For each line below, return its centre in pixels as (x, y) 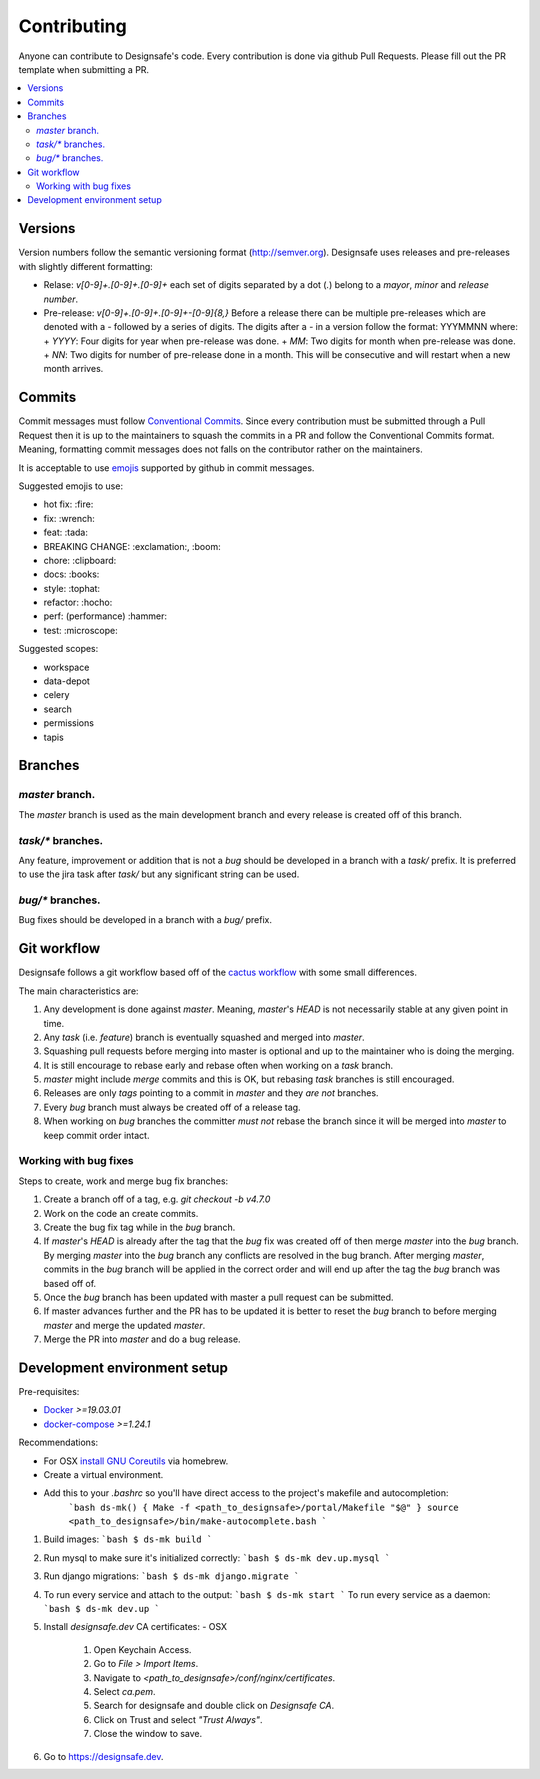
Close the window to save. (148, 1734)
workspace (66, 667)
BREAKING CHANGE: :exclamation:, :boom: (132, 546)
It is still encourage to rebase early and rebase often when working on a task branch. (218, 1065)
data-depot (66, 681)
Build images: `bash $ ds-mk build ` (128, 1539)
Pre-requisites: (49, 1391)
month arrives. (73, 369)
